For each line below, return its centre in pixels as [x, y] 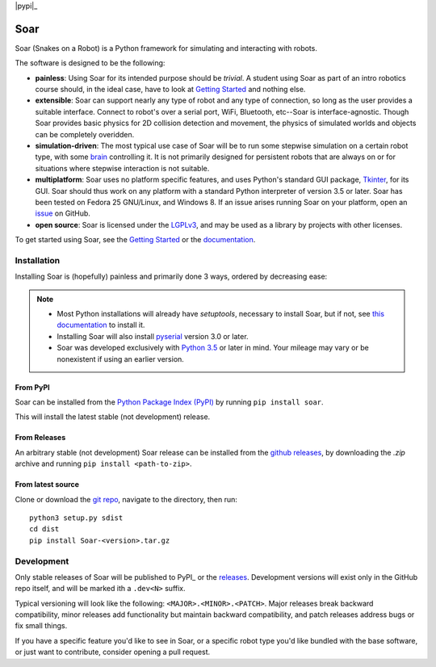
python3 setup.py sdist [76, 518]
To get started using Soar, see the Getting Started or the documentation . [135, 240]
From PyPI [32, 387]
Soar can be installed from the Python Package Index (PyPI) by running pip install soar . [169, 402]
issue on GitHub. [63, 213]
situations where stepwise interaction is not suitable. [122, 168]
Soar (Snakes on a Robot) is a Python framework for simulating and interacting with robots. [166, 48]
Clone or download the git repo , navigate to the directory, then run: [126, 499]
